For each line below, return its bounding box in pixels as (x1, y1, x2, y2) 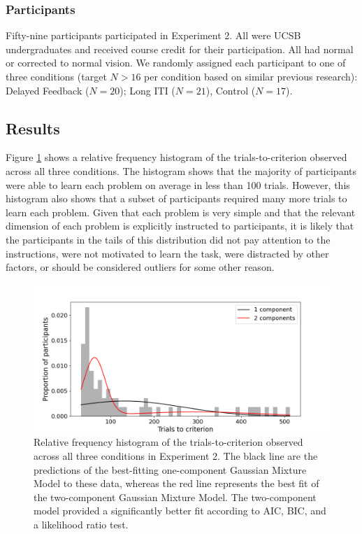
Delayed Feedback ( (6, 83, 89, 97)
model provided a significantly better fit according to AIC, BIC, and (34, 503, 326, 518)
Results (6, 117, 60, 139)
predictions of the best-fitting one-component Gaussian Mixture (34, 462, 307, 477)
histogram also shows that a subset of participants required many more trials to (6, 191, 347, 206)
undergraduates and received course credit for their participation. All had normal (6, 41, 354, 56)
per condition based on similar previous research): (144, 69, 358, 83)
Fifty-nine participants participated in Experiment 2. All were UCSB (6, 28, 301, 43)
